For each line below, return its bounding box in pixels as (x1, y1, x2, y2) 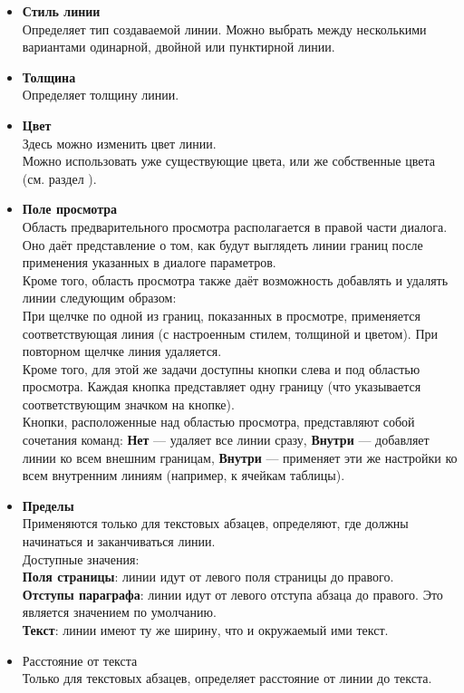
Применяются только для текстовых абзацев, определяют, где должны (22, 514, 409, 533)
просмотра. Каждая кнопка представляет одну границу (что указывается (22, 377, 421, 396)
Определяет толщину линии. (22, 85, 179, 104)
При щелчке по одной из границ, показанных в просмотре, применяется (22, 305, 420, 324)
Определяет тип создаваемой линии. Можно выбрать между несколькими (22, 19, 427, 38)
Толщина (22, 67, 76, 86)
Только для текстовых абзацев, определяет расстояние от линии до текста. (22, 669, 432, 688)
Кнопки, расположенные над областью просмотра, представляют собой (22, 412, 415, 431)
